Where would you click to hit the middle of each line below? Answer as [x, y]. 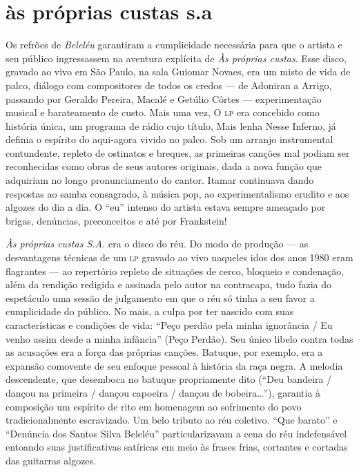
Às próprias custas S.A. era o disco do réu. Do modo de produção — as [157, 244]
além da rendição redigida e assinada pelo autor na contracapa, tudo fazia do [169, 284]
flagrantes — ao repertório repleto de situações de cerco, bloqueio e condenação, [175, 271]
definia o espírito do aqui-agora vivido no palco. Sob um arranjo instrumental [169, 139]
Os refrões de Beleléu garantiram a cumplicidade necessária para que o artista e [174, 45]
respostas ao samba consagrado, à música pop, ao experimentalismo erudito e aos [177, 193]
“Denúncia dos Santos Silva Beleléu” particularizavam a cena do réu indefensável [176, 433]
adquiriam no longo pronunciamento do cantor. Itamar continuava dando [160, 180]
